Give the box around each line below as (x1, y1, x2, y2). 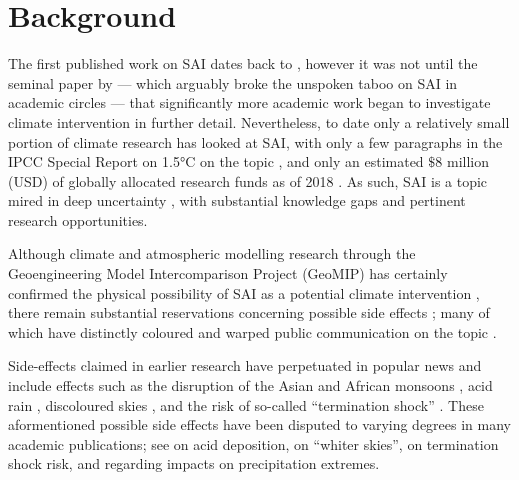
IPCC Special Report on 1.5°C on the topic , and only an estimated (8, 151, 424, 172)
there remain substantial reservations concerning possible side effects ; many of (8, 302, 490, 323)
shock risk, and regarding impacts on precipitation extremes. (8, 453, 380, 474)
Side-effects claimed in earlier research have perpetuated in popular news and (8, 355, 482, 376)
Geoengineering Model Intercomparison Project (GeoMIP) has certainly (8, 263, 448, 284)
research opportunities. (8, 209, 148, 230)
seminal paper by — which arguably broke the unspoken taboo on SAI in (8, 72, 458, 93)
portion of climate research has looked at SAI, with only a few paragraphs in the (8, 131, 503, 152)
